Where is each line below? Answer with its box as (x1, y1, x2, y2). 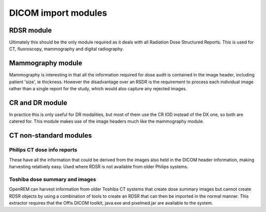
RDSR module (9, 26, 52, 35)
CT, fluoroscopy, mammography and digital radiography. (9, 46, 124, 52)
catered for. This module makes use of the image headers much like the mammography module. (9, 118, 204, 124)
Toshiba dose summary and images (9, 176, 96, 182)
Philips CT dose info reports (9, 146, 77, 153)
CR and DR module (9, 99, 67, 107)
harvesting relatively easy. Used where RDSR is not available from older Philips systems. (9, 163, 189, 170)
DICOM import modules (9, 7, 107, 18)
